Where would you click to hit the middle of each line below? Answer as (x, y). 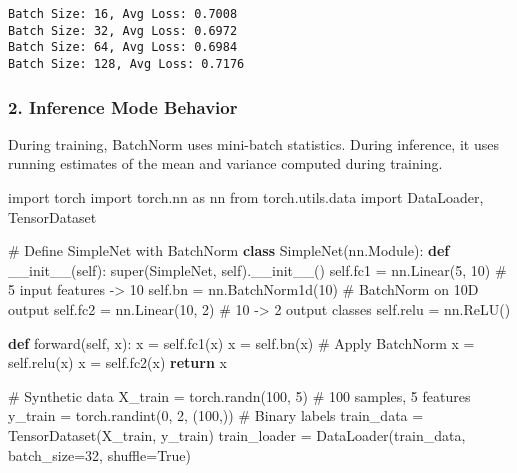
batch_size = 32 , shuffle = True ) (100, 454)
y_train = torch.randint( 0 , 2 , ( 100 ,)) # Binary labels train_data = (216, 415)
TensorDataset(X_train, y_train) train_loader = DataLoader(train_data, (237, 434)
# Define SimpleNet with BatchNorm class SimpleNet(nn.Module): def (229, 250)
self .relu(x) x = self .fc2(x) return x (117, 362)
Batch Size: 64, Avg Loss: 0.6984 (123, 47)
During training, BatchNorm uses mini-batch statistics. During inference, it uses (253, 143)
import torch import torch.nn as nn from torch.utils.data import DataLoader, (246, 197)
